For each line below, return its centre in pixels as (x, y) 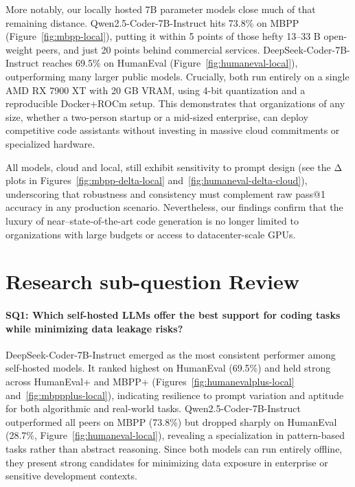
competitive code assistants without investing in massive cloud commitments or (173, 130)
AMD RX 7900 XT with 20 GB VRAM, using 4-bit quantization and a (156, 90)
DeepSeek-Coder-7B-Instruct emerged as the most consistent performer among (171, 354)
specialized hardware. (50, 143)
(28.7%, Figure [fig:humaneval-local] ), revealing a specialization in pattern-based (175, 435)
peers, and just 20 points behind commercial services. (148, 49)
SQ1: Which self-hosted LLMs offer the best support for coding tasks (173, 315)
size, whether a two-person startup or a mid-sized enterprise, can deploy (157, 116)
